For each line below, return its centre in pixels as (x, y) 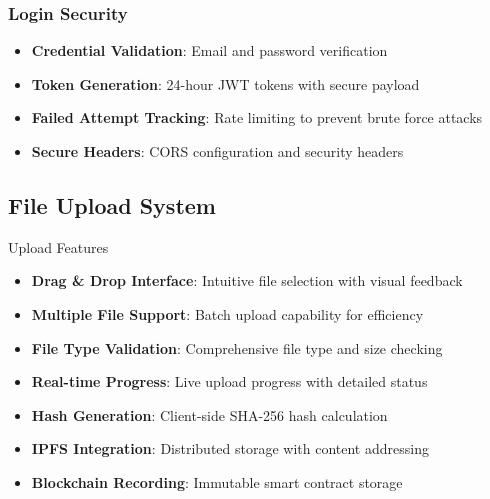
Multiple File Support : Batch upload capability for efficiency (227, 313)
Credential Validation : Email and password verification (209, 50)
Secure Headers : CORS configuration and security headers (217, 151)
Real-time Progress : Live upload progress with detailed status (229, 381)
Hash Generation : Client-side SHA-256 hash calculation (209, 414)
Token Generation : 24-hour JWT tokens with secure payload (225, 83)
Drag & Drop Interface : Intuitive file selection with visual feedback (247, 280)
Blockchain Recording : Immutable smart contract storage (217, 481)
